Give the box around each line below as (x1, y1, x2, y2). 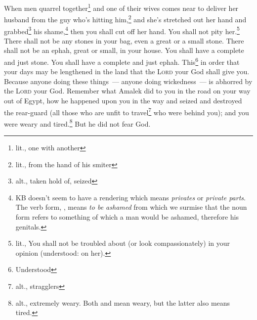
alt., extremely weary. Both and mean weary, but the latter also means (15, 297, 230, 308)
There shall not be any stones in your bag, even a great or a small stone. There (4, 35, 244, 46)
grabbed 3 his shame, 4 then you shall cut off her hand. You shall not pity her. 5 (4, 24, 240, 36)
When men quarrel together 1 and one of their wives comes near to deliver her (4, 1, 239, 13)
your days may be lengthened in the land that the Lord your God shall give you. (4, 66, 250, 77)
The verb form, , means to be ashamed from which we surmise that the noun (15, 202, 247, 212)
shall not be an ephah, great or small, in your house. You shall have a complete (4, 45, 244, 55)
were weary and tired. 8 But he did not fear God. (4, 117, 151, 129)
